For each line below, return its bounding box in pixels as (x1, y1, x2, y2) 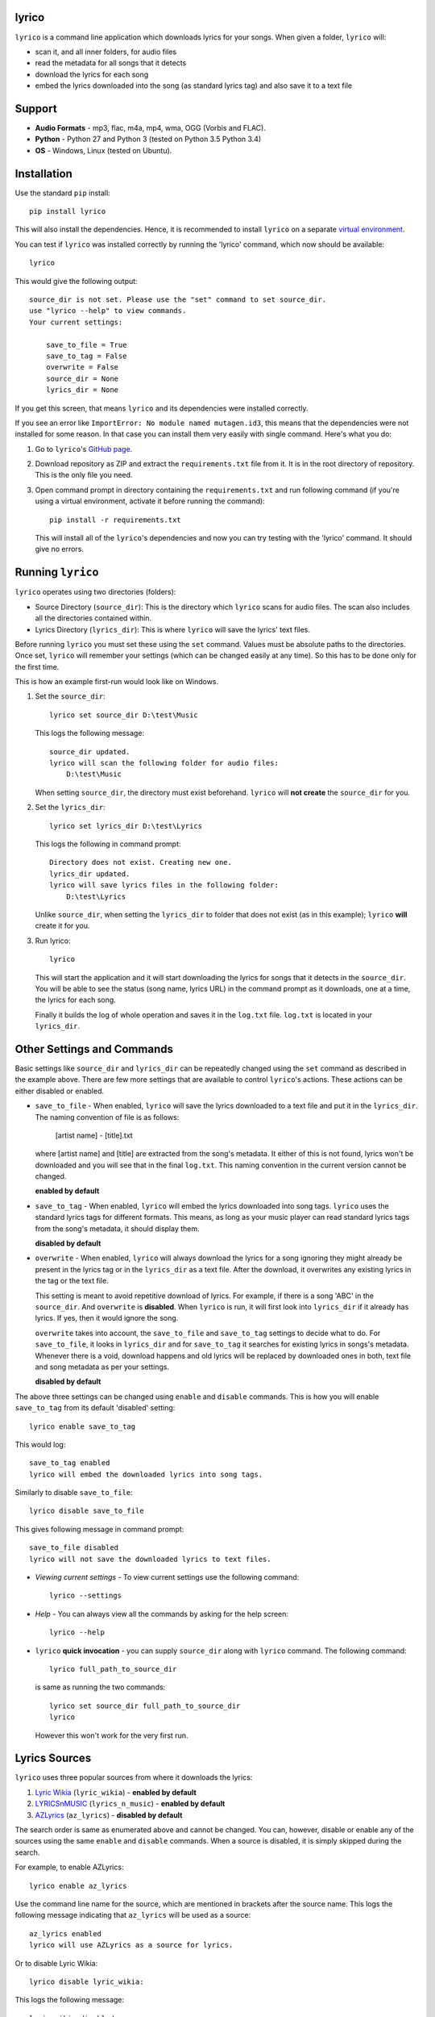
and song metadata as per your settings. (35, 1362, 170, 1372)
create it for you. (35, 921, 90, 931)
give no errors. (35, 545, 85, 554)
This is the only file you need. (35, 470, 133, 480)
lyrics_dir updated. (49, 869, 130, 879)
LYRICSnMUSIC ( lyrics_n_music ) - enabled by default (35, 1799, 226, 1809)
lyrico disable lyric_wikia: (29, 1977, 144, 1986)
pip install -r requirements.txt (49, 515, 181, 524)
